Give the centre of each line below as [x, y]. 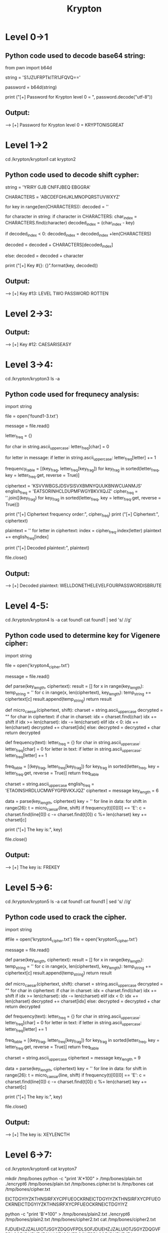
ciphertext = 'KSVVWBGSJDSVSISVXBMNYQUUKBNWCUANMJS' [74, 486]
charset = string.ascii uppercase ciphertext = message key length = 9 [73, 1058]
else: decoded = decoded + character [44, 256]
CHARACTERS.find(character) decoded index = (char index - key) [70, 223]
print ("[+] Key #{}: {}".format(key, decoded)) [52, 265]
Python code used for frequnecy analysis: [72, 394]
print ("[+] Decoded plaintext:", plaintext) [47, 548]
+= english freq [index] [27, 538]
